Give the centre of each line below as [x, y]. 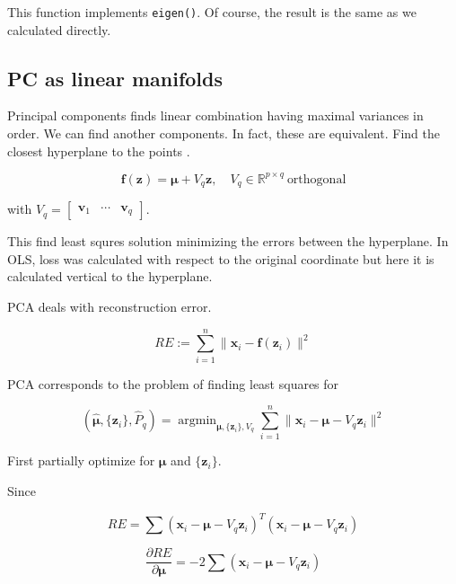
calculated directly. [59, 29]
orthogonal [316, 179]
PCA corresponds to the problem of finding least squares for [173, 383]
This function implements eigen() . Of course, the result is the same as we [212, 12]
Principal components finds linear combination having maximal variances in [215, 115]
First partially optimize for [81, 460]
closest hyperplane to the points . [99, 150]
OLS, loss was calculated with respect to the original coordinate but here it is [221, 258]
